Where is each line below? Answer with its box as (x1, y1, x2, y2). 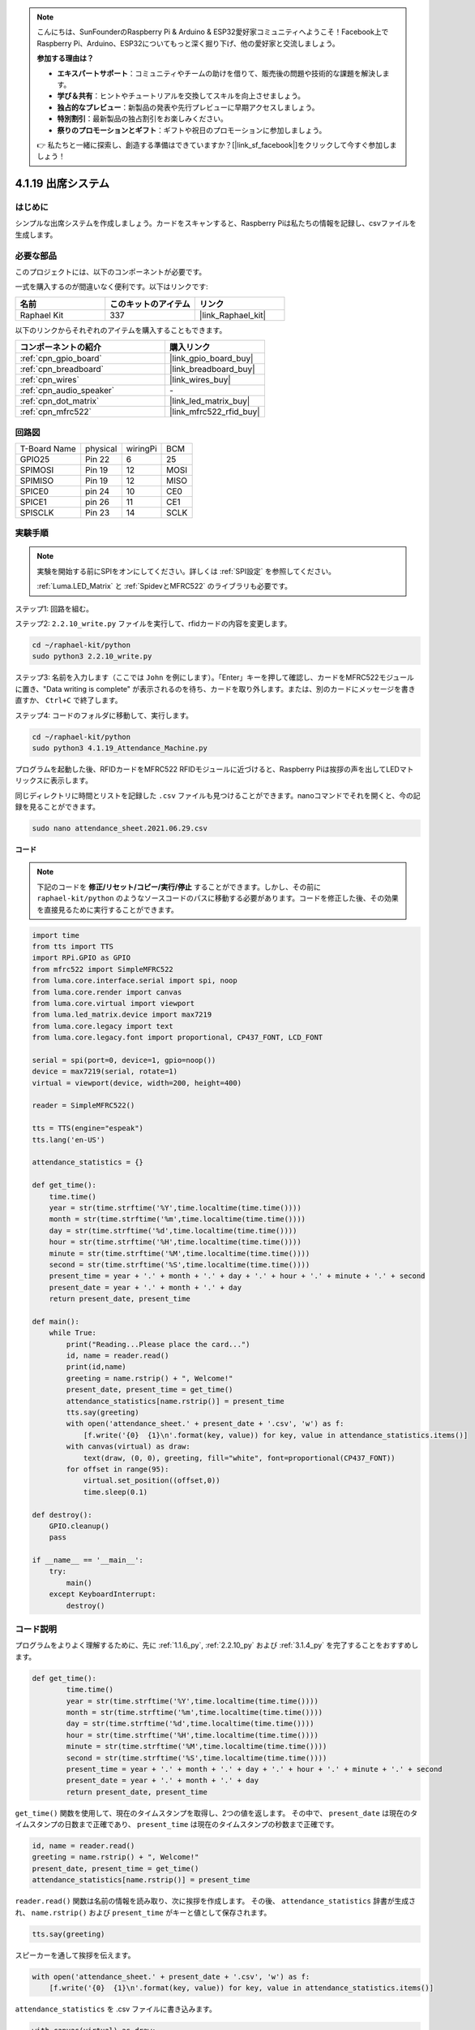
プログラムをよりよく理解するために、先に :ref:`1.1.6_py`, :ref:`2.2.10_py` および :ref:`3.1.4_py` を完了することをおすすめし (15, 1640, 419, 1650)
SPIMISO (19, 475, 54, 486)
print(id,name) (66, 1363, 127, 1371)
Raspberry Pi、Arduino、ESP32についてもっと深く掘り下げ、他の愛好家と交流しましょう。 (36, 38, 340, 48)
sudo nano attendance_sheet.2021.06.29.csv (32, 824, 208, 833)
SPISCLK (19, 507, 54, 518)
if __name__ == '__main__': (32, 1556, 143, 1565)
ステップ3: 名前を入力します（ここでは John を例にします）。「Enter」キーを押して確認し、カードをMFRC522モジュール (15, 672, 414, 682)
